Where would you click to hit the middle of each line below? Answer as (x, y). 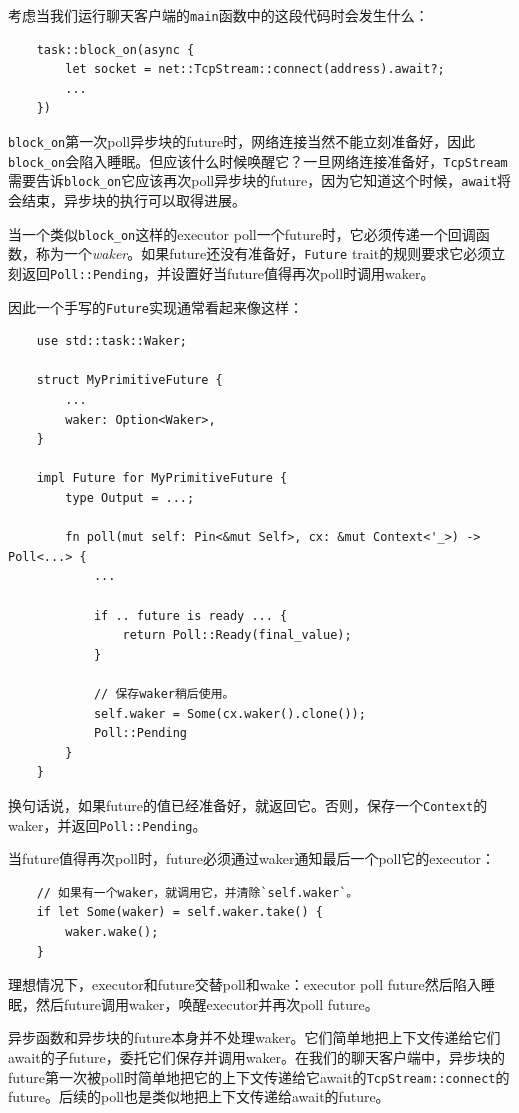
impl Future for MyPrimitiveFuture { (162, 478)
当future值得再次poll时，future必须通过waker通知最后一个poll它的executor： (252, 858)
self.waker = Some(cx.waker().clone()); (229, 713)
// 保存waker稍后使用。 (164, 693)
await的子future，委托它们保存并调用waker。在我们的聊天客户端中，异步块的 (257, 1056)
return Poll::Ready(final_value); (237, 635)
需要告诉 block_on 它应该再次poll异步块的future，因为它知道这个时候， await (253, 180)
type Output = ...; (130, 497)
